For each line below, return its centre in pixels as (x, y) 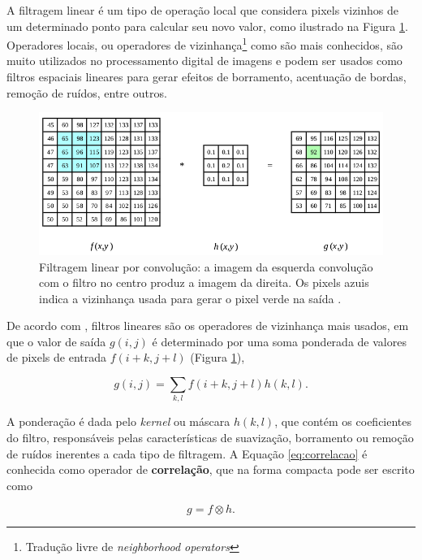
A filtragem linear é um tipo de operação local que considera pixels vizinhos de (202, 10)
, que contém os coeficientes (343, 421)
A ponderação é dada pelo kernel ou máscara (118, 421)
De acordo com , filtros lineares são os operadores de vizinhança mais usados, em (208, 326)
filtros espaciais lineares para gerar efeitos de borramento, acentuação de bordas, (207, 77)
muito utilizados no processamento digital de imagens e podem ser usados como (205, 61)
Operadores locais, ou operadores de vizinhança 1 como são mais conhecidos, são (205, 43)
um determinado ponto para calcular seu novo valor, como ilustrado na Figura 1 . (207, 26)
